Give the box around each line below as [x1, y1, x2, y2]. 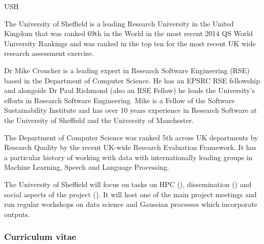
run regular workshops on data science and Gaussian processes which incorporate [4, 199, 257, 209]
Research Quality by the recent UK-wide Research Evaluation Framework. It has [4, 142, 257, 152]
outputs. [4, 208, 30, 219]
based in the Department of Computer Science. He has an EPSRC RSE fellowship [4, 75, 260, 85]
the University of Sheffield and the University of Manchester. [4, 114, 194, 125]
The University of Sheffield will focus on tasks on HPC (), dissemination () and [4, 178, 252, 189]
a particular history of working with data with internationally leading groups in [4, 151, 253, 162]
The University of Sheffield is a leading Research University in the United [4, 18, 234, 28]
